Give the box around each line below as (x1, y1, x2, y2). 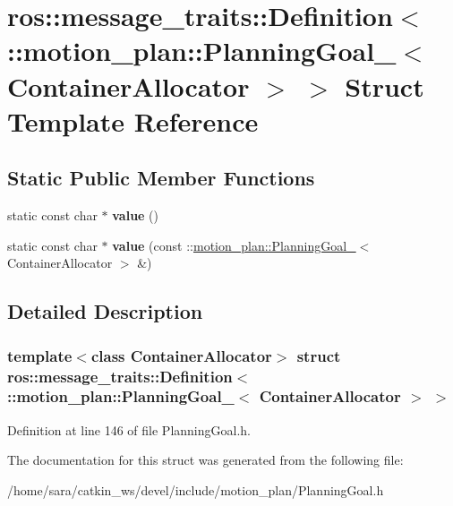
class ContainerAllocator (90, 344, 272, 366)
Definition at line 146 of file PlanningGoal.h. (7, 420, 251, 439)
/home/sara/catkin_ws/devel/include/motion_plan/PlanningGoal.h (7, 480, 384, 499)
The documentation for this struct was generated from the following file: (7, 450, 404, 469)
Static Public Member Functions (7, 164, 315, 192)
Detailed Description (7, 297, 203, 325)
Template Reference (7, 102, 259, 139)
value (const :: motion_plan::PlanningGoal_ (112, 236, 356, 254)
